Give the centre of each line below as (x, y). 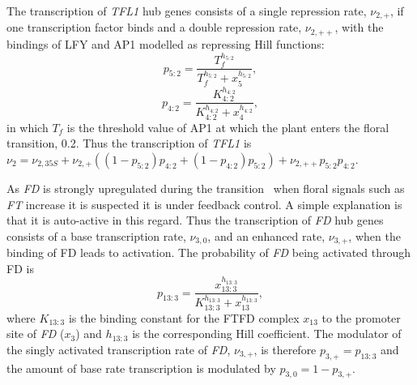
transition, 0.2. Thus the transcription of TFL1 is (129, 143)
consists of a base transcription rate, (96, 235)
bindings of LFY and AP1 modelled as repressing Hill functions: (166, 43)
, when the (374, 235)
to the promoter (361, 317)
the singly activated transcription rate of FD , (119, 349)
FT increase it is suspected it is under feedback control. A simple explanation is (204, 204)
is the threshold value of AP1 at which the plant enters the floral (228, 127)
